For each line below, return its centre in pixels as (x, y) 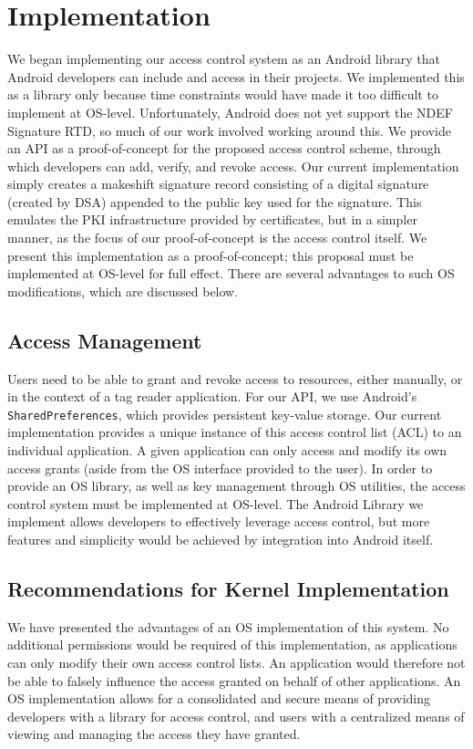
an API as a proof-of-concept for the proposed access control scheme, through (224, 148)
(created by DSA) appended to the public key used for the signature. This (215, 201)
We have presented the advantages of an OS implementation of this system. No (228, 626)
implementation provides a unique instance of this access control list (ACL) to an (235, 432)
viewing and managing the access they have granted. (154, 734)
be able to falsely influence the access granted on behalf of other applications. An (234, 680)
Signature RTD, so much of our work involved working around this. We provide (229, 130)
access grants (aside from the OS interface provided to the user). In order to (220, 468)
